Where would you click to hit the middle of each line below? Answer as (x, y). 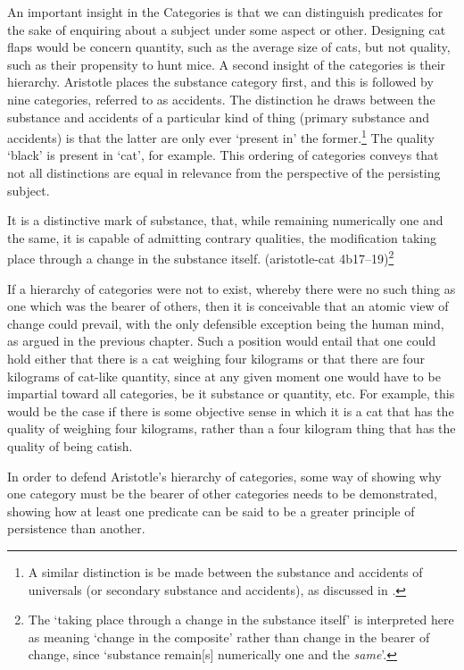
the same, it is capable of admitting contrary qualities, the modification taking (222, 237)
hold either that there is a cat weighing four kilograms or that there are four (216, 358)
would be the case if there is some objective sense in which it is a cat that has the (231, 410)
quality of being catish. (70, 445)
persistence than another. (76, 528)
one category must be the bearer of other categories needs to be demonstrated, (222, 494)
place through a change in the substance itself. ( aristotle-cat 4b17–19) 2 (201, 257)
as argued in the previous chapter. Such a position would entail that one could (222, 341)
